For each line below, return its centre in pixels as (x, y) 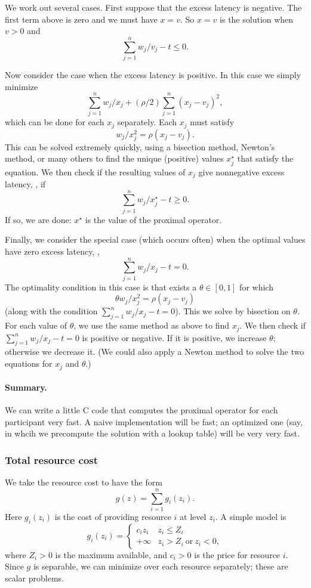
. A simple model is (251, 517)
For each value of (36, 325)
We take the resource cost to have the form (84, 482)
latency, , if (25, 184)
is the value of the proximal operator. (153, 219)
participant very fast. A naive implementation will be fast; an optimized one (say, (154, 421)
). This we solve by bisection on (233, 311)
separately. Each (147, 122)
